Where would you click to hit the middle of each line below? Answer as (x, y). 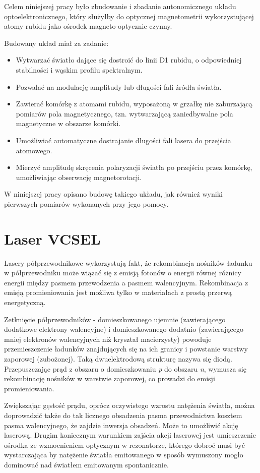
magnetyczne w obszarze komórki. (68, 123)
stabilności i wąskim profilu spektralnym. (79, 69)
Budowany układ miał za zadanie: (56, 43)
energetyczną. (25, 302)
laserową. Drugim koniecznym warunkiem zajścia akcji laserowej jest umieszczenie (130, 435)
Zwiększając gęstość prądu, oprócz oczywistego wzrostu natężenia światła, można (129, 405)
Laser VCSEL (52, 238)
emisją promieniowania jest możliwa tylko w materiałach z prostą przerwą (118, 292)
